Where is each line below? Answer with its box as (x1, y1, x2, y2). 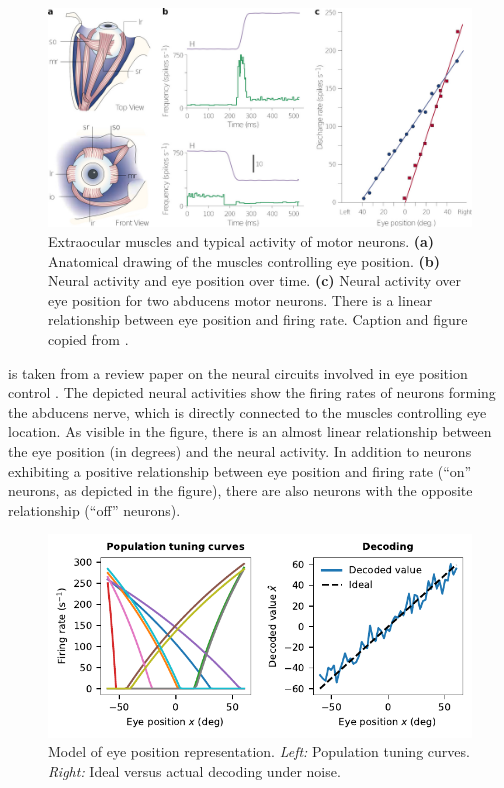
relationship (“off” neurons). (8, 499, 181, 520)
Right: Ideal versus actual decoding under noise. (48, 760, 341, 781)
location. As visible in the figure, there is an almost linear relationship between (8, 421, 492, 442)
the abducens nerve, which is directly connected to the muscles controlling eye (8, 401, 487, 422)
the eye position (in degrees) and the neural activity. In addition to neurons (8, 440, 472, 461)
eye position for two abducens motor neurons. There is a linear (48, 289, 433, 310)
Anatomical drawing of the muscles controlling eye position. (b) (48, 250, 440, 271)
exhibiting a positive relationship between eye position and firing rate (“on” (8, 460, 472, 481)
